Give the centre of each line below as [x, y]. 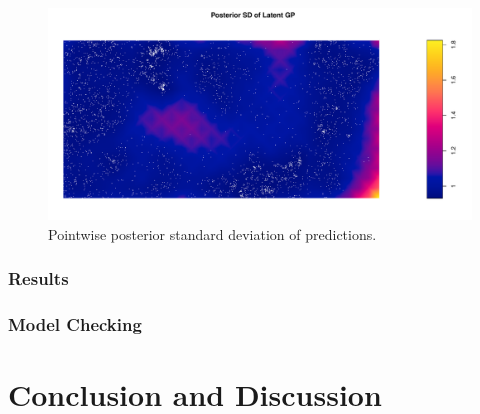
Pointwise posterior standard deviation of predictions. [212, 233]
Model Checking [75, 323]
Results [38, 278]
